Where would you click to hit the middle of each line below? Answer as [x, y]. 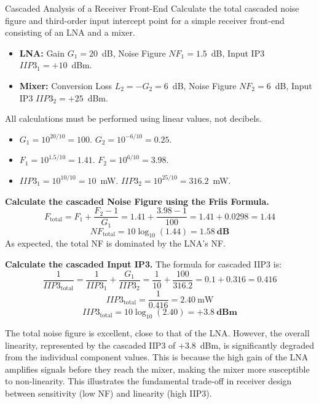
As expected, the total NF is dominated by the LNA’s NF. [115, 243]
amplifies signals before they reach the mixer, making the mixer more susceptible [157, 369]
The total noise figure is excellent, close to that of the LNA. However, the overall [157, 333]
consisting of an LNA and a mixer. [70, 32]
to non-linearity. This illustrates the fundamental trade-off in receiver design [148, 381]
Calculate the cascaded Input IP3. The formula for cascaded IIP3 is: [144, 264]
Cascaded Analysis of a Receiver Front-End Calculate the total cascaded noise [152, 8]
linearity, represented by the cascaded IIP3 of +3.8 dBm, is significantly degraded [159, 345]
